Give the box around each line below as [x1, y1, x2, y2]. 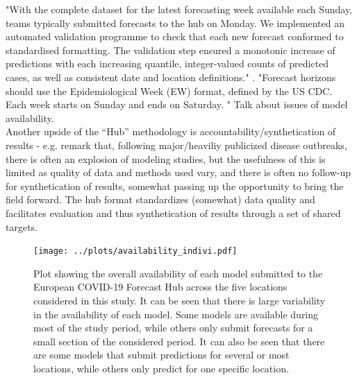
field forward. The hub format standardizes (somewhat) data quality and [6, 192, 315, 207]
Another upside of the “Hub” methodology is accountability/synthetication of [6, 124, 336, 139]
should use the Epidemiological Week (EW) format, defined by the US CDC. [6, 83, 333, 98]
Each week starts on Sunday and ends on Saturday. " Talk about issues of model [6, 97, 348, 112]
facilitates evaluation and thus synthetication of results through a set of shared [6, 205, 341, 220]
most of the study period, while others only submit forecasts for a [33, 320, 313, 335]
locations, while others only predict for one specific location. [33, 361, 289, 375]
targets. [6, 219, 38, 234]
